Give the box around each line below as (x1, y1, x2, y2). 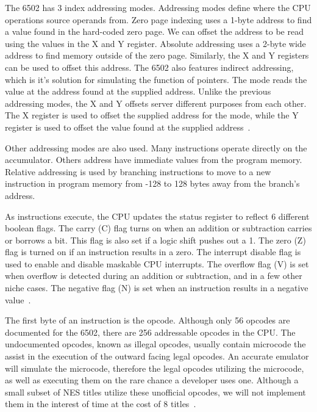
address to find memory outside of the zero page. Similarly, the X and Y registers (5, 49, 309, 62)
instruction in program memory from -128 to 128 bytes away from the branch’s (5, 177, 300, 190)
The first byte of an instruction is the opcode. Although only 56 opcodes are (5, 314, 290, 327)
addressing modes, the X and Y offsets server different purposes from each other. (5, 96, 307, 109)
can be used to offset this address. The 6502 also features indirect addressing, (5, 60, 294, 73)
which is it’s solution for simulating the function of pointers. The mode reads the (5, 73, 307, 85)
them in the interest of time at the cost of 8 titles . (5, 397, 196, 410)
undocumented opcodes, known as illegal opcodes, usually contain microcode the (5, 338, 306, 350)
